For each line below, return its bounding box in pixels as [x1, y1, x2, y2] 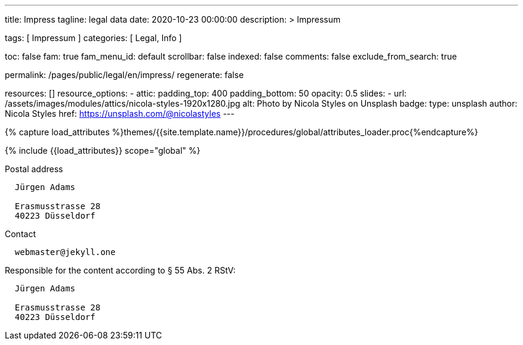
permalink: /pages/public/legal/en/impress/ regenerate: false [5, 70, 244, 80]
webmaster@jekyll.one [14, 247, 116, 257]
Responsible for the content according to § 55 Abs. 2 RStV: [5, 265, 236, 275]
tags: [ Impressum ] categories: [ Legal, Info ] [5, 33, 182, 43]
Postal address [5, 164, 63, 174]
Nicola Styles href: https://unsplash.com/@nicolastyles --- [5, 108, 235, 119]
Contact [5, 229, 36, 239]
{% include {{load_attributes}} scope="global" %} [5, 145, 201, 156]
